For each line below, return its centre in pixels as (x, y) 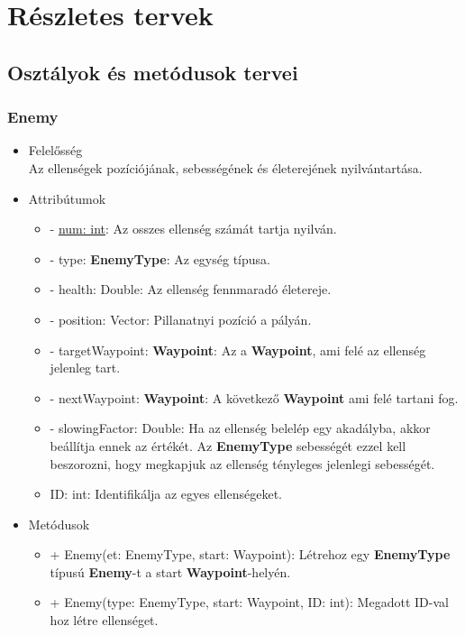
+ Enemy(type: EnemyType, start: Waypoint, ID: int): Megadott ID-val (249, 602)
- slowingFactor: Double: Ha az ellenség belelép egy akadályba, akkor (240, 428)
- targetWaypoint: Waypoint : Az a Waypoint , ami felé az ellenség (238, 350)
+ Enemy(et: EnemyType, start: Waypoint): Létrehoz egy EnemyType (250, 554)
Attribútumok (67, 198)
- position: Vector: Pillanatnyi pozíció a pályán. (181, 319)
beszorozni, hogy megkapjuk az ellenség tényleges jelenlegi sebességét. (242, 463)
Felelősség (55, 150)
